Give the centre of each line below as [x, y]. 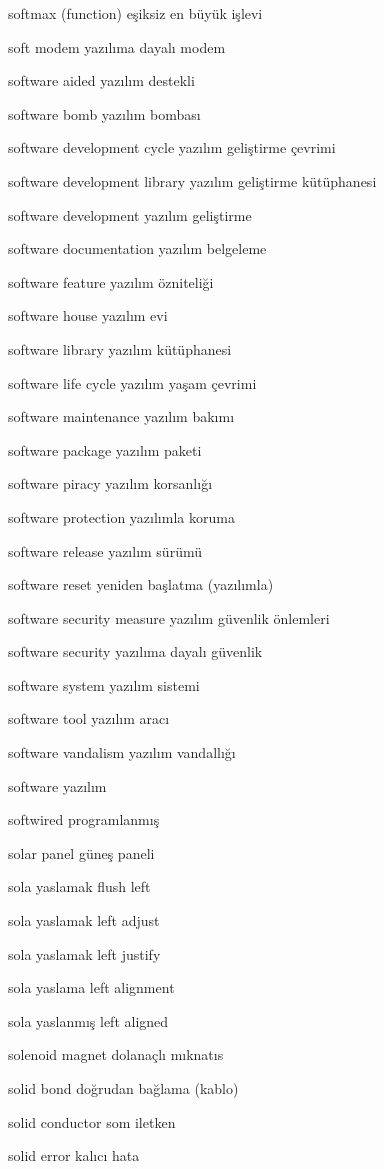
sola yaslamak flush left [79, 886]
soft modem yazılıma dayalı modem [117, 46]
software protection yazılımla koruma [121, 516]
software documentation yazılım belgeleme [137, 248]
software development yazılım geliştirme [130, 214]
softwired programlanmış [84, 819]
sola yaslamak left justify [84, 953]
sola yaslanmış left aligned [88, 1020]
